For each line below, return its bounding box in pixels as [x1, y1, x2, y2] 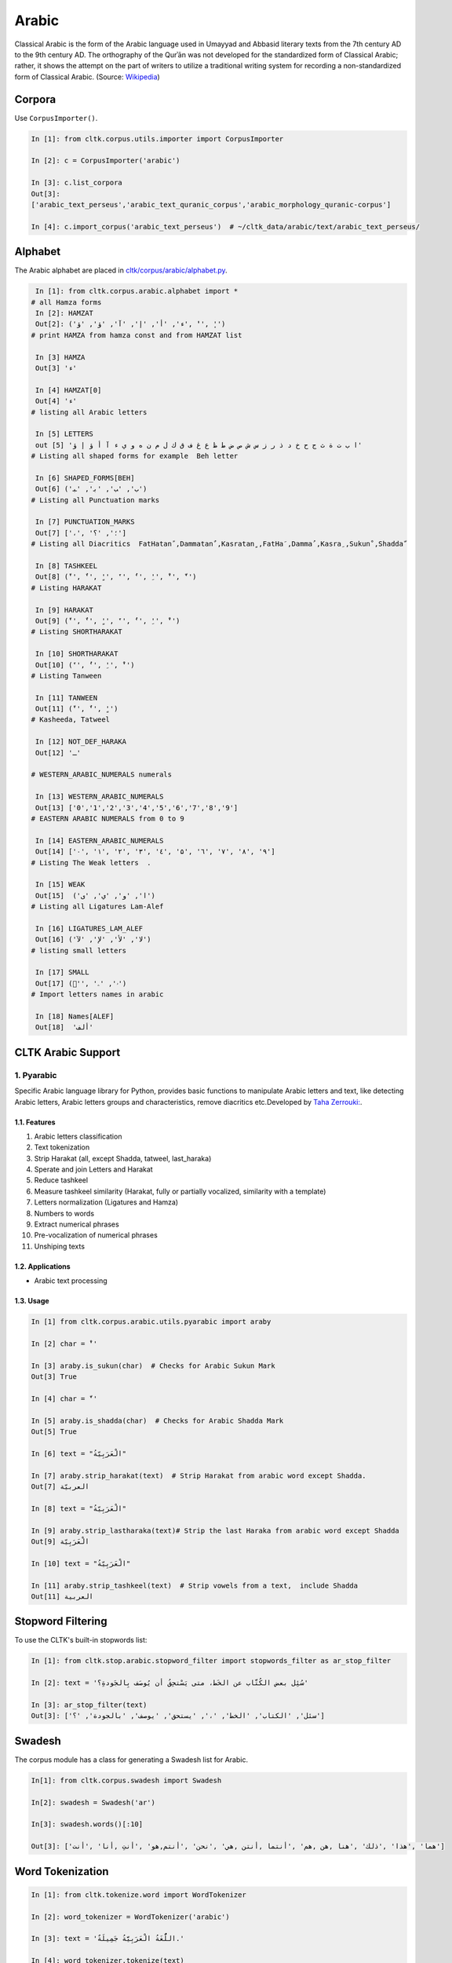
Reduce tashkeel [34, 1175, 89, 1185]
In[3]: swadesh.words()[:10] [31, 1820, 144, 1829]
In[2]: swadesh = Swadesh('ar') [31, 1798, 156, 1807]
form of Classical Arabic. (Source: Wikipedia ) [14, 71, 160, 82]
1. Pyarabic [14, 1069, 57, 1080]
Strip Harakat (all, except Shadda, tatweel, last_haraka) [34, 1153, 212, 1163]
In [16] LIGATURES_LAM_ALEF [35, 923, 144, 933]
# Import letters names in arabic [31, 990, 164, 999]
